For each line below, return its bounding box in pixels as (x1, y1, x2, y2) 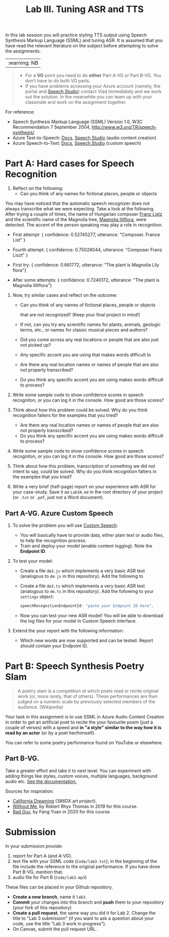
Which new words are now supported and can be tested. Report (20, 637, 153, 643)
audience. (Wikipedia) (17, 704, 64, 710)
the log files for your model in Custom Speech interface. (20, 618, 137, 624)
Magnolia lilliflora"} (12, 283, 52, 289)
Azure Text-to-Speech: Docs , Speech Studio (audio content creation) (12, 135, 157, 141)
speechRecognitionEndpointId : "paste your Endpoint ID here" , (20, 603, 154, 609)
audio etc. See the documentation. (5, 778, 77, 784)
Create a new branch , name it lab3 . (12, 894, 87, 900)
